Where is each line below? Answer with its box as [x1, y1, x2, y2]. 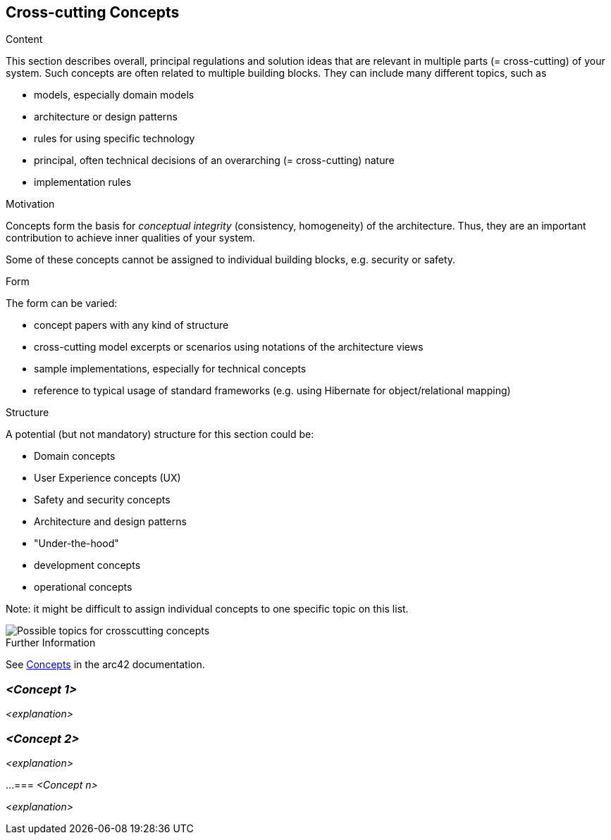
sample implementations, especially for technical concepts [34, 363, 307, 375]
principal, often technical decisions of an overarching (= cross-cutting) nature [34, 154, 395, 167]
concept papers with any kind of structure [34, 319, 229, 332]
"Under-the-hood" [34, 537, 119, 550]
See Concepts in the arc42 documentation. [6, 658, 205, 671]
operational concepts [34, 581, 132, 594]
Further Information [6, 637, 96, 649]
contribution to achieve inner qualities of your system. [6, 232, 256, 244]
